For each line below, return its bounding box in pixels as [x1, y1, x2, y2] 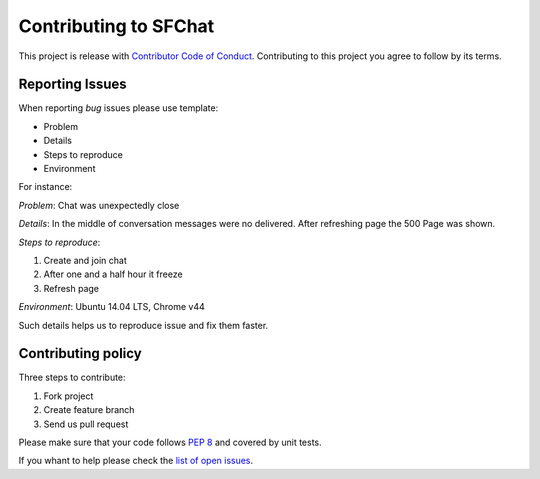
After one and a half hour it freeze [43, 268, 184, 280]
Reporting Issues [18, 76, 127, 93]
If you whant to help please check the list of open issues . [18, 455, 254, 467]
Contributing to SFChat [18, 15, 215, 37]
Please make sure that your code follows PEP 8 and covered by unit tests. [18, 436, 322, 448]
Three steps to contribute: [18, 371, 126, 384]
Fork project [43, 390, 94, 402]
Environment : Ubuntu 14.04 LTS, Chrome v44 [18, 301, 205, 313]
